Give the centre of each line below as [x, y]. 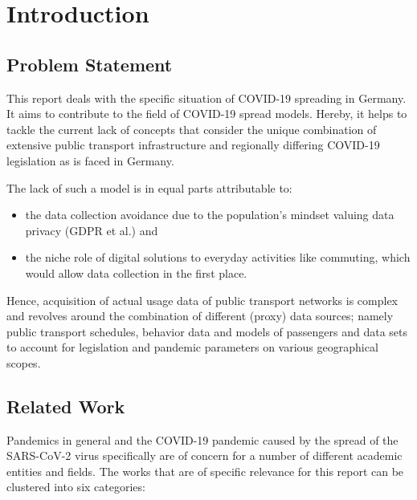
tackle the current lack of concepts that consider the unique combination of [192, 129]
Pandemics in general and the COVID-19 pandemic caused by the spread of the [202, 439]
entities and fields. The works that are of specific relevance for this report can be [205, 471]
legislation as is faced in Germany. [90, 160]
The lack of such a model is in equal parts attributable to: [149, 187]
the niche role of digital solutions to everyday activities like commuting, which [218, 257]
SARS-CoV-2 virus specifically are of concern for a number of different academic [204, 455]
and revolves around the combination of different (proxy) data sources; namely [200, 316]
